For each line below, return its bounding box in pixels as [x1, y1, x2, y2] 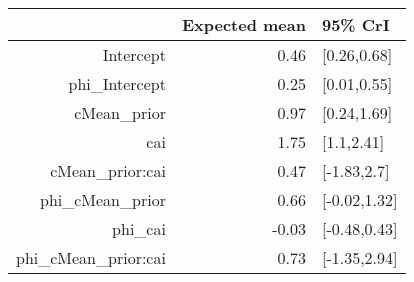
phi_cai [112, 217, 166, 240]
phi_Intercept [68, 72, 166, 95]
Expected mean [181, 13, 306, 36]
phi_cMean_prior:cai [16, 246, 166, 269]
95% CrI [321, 13, 390, 36]
